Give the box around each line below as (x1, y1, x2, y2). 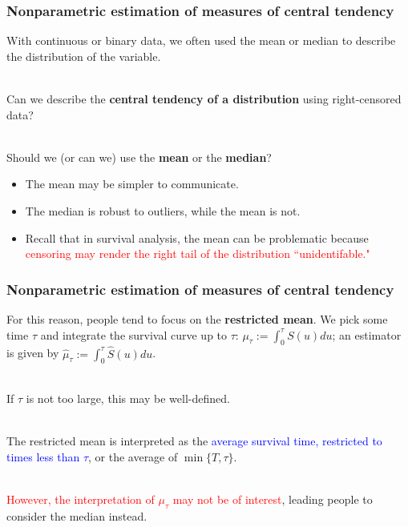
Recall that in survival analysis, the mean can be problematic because (25, 229, 369, 246)
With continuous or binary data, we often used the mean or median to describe (6, 32, 396, 49)
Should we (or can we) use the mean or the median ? (6, 148, 272, 165)
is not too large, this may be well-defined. (26, 389, 230, 406)
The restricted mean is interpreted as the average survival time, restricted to (6, 432, 382, 449)
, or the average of (88, 448, 178, 465)
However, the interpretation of (6, 490, 155, 507)
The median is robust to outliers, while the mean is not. (25, 202, 301, 219)
